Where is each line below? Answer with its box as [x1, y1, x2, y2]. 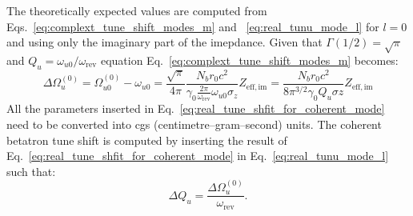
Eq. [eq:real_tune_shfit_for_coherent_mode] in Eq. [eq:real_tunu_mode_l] [6, 147, 389, 164]
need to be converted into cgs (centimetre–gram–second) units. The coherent [6, 116, 382, 133]
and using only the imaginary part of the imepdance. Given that [6, 34, 323, 50]
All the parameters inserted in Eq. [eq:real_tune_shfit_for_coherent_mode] [6, 100, 385, 117]
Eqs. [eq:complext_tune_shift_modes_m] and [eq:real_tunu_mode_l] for [6, 18, 379, 34]
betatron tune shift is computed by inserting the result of [6, 131, 287, 148]
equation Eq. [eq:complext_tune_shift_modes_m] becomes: [100, 51, 399, 68]
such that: [6, 162, 56, 179]
